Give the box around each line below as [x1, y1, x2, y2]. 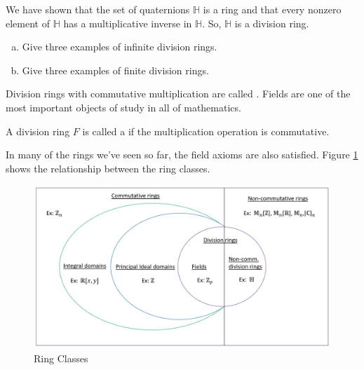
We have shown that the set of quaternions [6, 2, 190, 16]
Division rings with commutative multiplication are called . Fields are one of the [6, 86, 351, 101]
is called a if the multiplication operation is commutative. [82, 123, 330, 138]
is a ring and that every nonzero [203, 2, 342, 16]
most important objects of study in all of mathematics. [6, 100, 241, 114]
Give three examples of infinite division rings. [22, 39, 217, 54]
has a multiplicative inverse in [63, 15, 192, 30]
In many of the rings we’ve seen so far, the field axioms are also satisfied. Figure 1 [6, 147, 358, 162]
